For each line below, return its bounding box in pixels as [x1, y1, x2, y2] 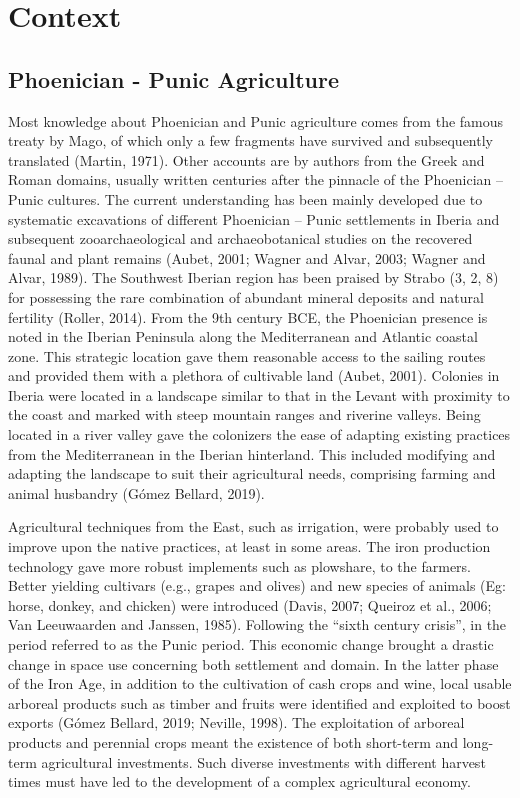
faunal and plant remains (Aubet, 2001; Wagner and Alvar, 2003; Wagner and [8, 247, 486, 268]
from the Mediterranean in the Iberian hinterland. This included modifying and [8, 443, 496, 464]
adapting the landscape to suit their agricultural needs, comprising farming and [8, 463, 496, 484]
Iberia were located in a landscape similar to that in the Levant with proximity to [8, 384, 510, 405]
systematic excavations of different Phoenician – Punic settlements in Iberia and [8, 208, 500, 229]
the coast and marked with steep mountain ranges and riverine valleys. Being [8, 404, 481, 425]
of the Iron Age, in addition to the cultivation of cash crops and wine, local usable [8, 673, 512, 694]
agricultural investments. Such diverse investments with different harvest [41, 751, 486, 772]
